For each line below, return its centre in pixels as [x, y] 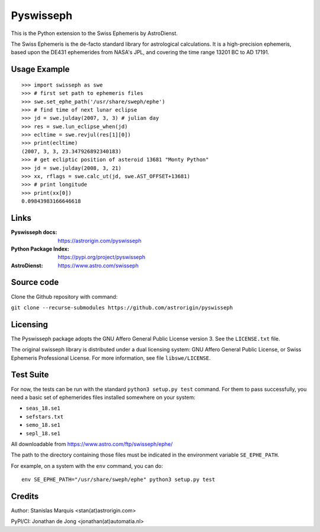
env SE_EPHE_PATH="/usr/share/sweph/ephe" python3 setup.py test [119, 480]
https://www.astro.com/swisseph [98, 265]
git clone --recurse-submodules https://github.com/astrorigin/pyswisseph [122, 308]
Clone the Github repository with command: [64, 296]
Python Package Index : [40, 249]
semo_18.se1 [43, 425]
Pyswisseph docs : [34, 232]
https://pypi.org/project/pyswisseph [102, 257]
